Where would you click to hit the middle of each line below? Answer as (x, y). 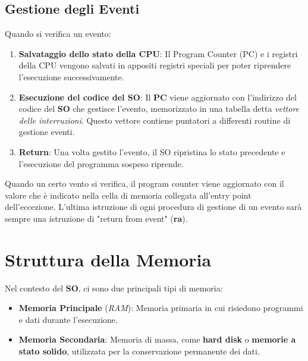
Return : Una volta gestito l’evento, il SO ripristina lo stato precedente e (152, 151)
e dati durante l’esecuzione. (68, 319)
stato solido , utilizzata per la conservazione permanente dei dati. (139, 351)
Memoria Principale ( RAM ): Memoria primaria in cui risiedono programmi (161, 308)
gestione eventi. (47, 132)
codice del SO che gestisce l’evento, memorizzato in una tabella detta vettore (159, 109)
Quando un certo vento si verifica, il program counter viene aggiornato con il (144, 183)
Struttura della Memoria (108, 259)
